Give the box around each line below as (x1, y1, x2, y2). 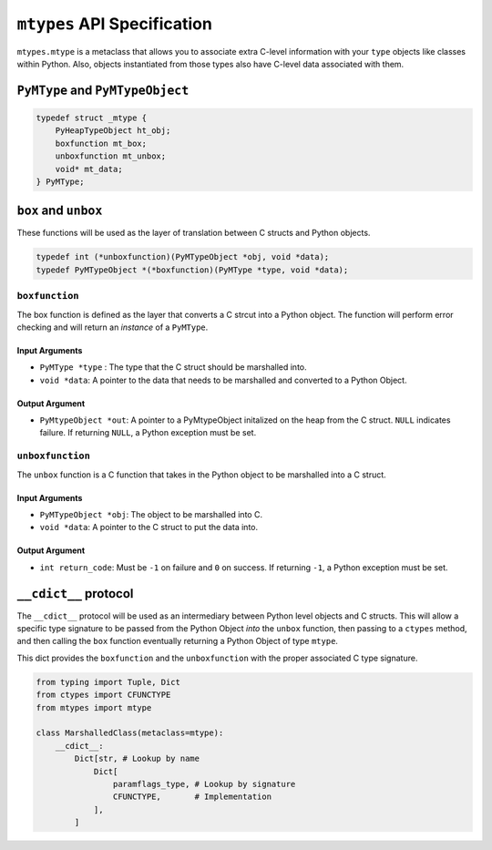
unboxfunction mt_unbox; (55, 151, 167, 161)
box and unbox (16, 203, 103, 219)
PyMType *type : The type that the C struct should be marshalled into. (39, 362, 307, 373)
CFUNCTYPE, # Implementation (112, 792, 272, 802)
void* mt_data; (55, 164, 123, 174)
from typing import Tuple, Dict (36, 677, 181, 687)
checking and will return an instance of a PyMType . (16, 322, 209, 333)
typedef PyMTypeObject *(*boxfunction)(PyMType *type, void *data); (36, 264, 349, 275)
